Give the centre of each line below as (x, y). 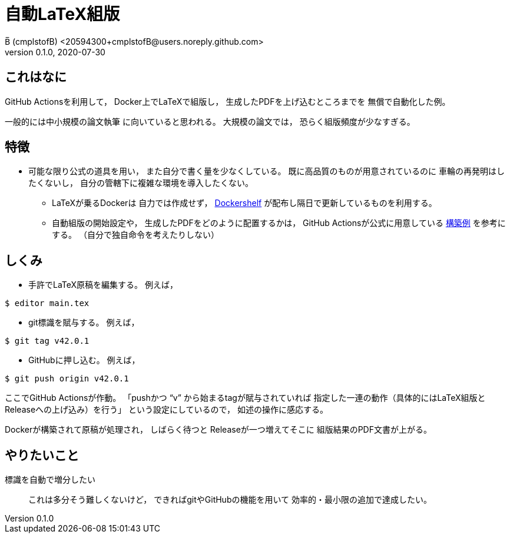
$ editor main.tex (47, 303)
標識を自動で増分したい (50, 480)
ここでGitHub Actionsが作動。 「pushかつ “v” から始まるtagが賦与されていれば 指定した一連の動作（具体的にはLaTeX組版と (245, 398)
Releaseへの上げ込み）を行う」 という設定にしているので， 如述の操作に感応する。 (166, 410)
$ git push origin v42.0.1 (67, 379)
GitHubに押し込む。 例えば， (84, 360)
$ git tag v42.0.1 (47, 341)
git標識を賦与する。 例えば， (84, 323)
